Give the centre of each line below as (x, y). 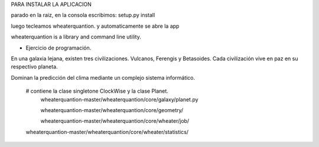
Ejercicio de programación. (58, 48)
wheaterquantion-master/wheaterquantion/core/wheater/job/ (115, 121)
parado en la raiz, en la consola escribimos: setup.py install (83, 15)
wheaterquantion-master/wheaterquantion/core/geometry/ (112, 110)
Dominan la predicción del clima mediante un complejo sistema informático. (103, 77)
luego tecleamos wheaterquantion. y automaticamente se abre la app (95, 26)
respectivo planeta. (35, 67)
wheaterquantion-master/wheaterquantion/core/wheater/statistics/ (107, 132)
